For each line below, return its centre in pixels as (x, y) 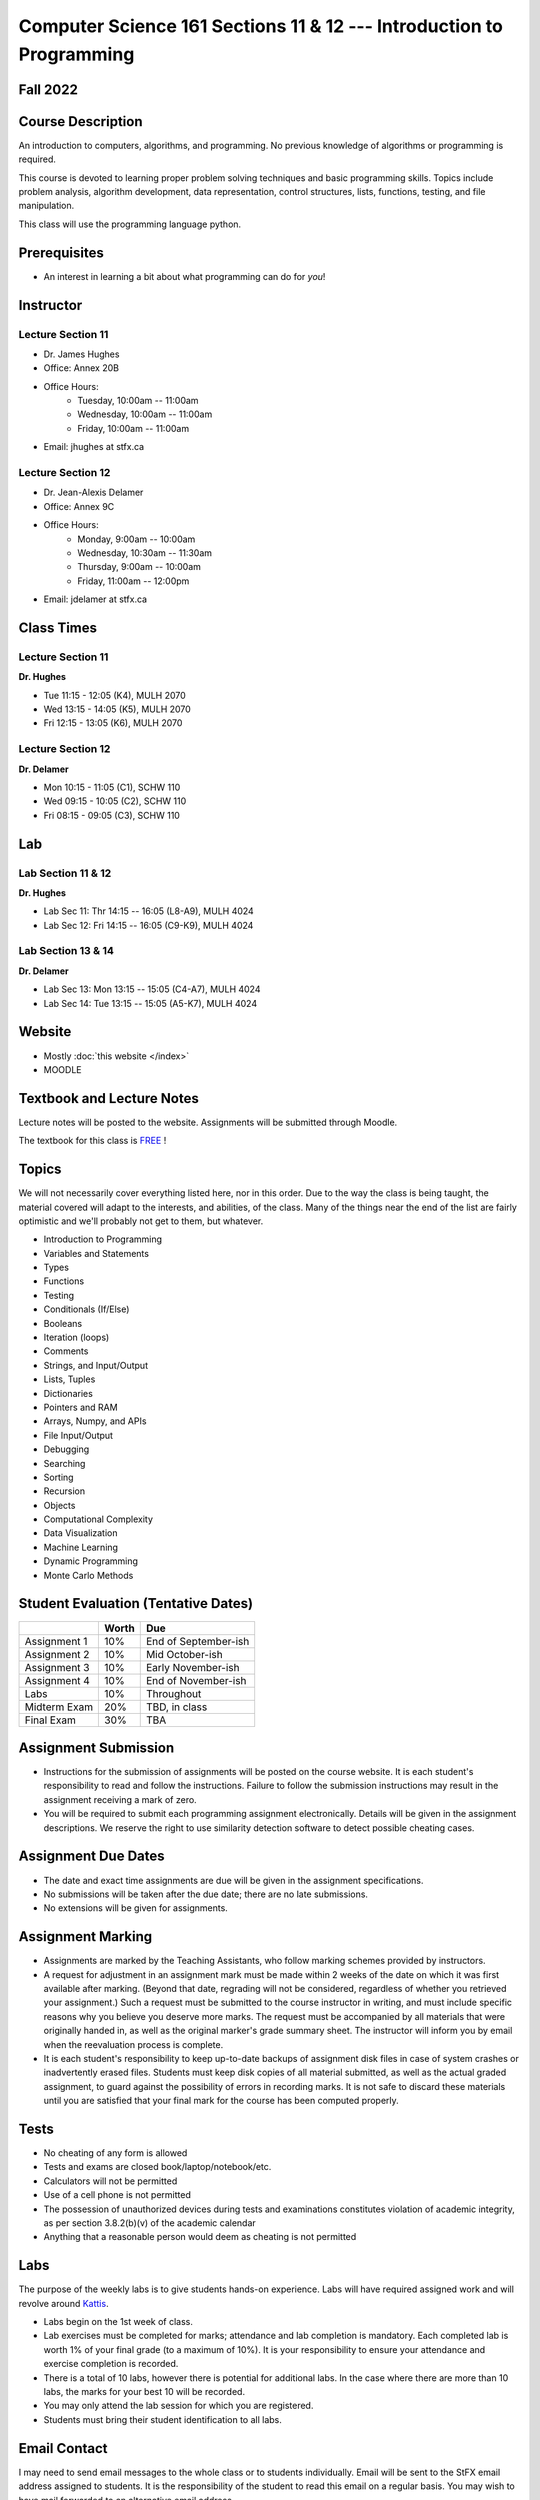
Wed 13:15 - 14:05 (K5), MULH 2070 (117, 709)
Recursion (64, 1491)
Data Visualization (81, 1533)
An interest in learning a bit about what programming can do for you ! (184, 276)
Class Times (58, 627)
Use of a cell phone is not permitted (117, 2195)
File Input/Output (78, 1435)
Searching (64, 1463)
